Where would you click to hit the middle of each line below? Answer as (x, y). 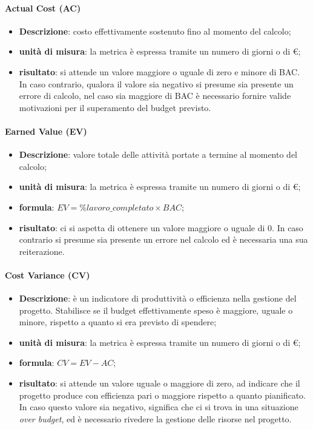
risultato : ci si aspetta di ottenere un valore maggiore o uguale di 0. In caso (161, 227)
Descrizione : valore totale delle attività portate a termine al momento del (158, 154)
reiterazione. (42, 251)
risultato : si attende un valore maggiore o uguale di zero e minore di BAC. (160, 71)
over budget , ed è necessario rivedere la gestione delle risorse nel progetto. (155, 418)
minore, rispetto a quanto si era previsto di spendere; (118, 322)
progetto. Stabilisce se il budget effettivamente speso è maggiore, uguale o (156, 310)
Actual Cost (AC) (43, 8)
